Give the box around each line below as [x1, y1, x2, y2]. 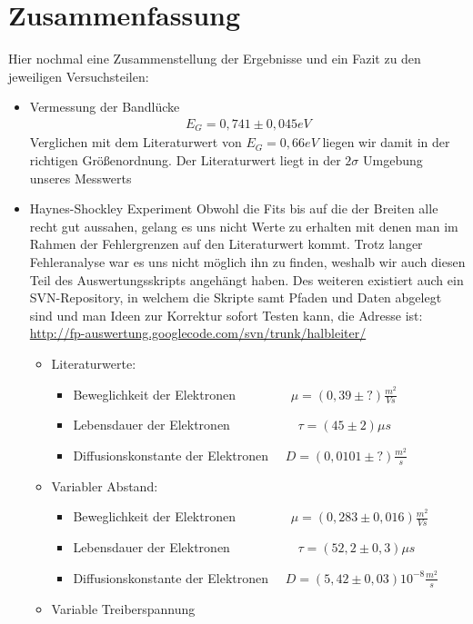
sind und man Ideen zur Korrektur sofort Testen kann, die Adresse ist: [29, 305, 423, 324]
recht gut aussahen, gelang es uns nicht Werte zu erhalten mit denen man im [29, 216, 458, 235]
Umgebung [363, 150, 423, 169]
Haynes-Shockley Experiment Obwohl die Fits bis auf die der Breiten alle [29, 199, 438, 218]
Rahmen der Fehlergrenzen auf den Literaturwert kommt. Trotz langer [29, 234, 423, 253]
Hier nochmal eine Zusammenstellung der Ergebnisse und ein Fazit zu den [8, 49, 421, 68]
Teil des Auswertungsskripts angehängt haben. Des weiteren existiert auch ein [29, 270, 464, 289]
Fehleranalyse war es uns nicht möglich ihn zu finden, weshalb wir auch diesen [29, 252, 466, 271]
